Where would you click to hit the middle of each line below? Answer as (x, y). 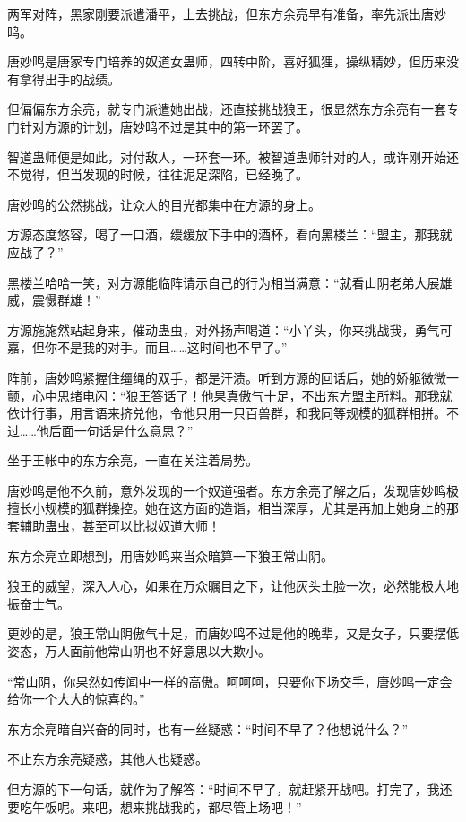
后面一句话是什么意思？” (121, 430)
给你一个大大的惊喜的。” (76, 699)
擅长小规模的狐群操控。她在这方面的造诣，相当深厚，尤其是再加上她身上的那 (233, 508)
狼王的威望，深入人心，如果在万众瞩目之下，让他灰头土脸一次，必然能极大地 (233, 586)
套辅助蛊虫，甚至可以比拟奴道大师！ (114, 526)
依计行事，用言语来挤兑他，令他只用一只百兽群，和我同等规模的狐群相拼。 (227, 413)
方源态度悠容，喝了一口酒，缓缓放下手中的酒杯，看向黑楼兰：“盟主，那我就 (230, 234)
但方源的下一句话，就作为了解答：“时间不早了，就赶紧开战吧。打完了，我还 (230, 789)
